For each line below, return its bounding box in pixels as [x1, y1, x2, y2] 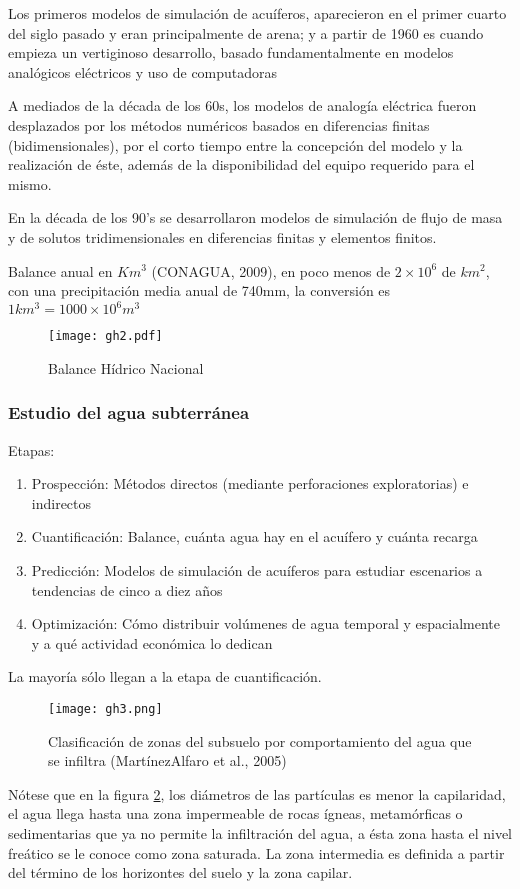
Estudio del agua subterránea [8, 400, 250, 425]
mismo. [8, 173, 52, 194]
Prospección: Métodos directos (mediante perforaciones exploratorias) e [31, 473, 469, 494]
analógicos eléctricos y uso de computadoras [8, 61, 278, 82]
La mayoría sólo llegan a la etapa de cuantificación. [8, 666, 322, 687]
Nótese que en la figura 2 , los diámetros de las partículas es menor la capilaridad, [8, 783, 506, 804]
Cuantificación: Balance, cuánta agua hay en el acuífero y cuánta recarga [31, 526, 478, 547]
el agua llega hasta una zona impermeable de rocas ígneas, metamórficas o [8, 803, 463, 824]
